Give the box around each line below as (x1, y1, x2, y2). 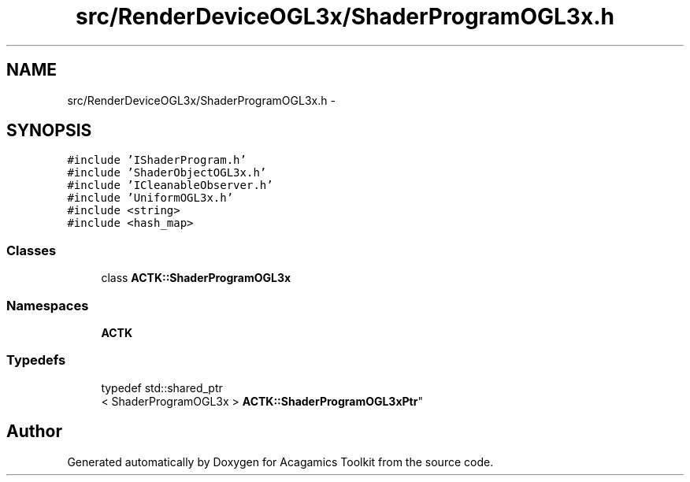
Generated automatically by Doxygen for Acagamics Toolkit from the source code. (67, 454, 494, 469)
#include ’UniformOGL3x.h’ (67, 191, 234, 205)
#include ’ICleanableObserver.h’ (67, 179, 273, 192)
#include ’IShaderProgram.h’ (67, 154, 247, 167)
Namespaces (6, 297, 89, 313)
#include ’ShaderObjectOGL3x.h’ (67, 166, 267, 180)
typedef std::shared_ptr (101, 380, 223, 395)
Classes (6, 242, 57, 258)
